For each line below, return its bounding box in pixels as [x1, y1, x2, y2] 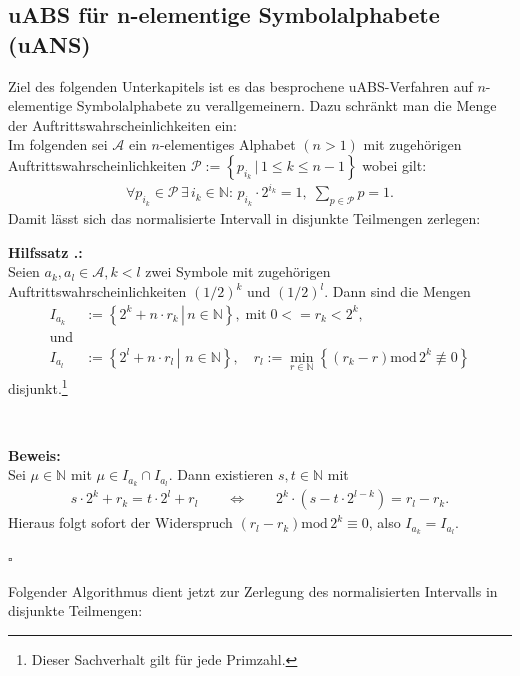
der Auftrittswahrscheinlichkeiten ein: [8, 114, 237, 135]
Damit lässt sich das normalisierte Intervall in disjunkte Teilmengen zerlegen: [8, 208, 481, 229]
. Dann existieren [168, 464, 274, 485]
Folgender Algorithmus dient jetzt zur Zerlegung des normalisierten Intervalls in [8, 580, 498, 601]
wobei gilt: [362, 154, 427, 175]
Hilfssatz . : [8, 241, 83, 262]
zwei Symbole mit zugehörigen [145, 261, 331, 282]
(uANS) [8, 28, 91, 59]
